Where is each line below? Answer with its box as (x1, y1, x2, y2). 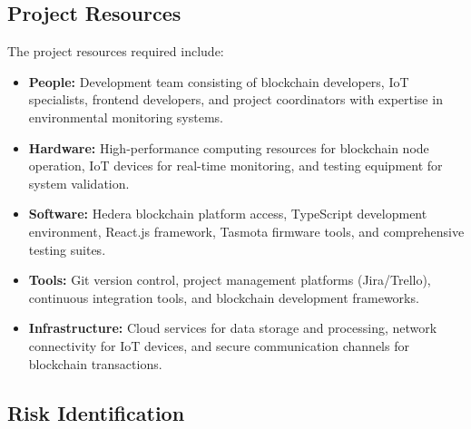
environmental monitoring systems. (28, 107, 223, 126)
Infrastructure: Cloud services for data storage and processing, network (28, 318, 437, 337)
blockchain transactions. (28, 354, 162, 373)
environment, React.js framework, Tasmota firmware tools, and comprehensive (28, 221, 465, 240)
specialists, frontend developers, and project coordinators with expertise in (28, 90, 443, 109)
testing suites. (28, 239, 106, 258)
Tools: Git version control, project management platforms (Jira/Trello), (28, 270, 431, 289)
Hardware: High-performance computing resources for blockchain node (28, 138, 429, 157)
